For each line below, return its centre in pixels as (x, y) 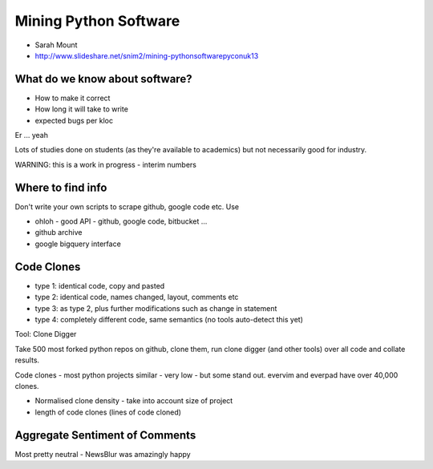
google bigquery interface (78, 244)
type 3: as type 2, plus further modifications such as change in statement (156, 308)
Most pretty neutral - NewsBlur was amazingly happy (103, 454)
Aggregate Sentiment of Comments (105, 435)
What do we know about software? (103, 79)
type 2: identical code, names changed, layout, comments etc (137, 297)
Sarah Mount (56, 45)
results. (27, 360)
